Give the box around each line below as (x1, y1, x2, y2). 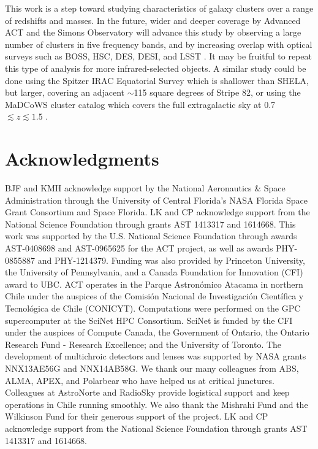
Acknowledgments (5, 146, 159, 171)
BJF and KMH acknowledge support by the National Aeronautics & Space (5, 182, 286, 194)
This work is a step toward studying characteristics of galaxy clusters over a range (5, 2, 314, 14)
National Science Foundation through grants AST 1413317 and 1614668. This (5, 217, 296, 230)
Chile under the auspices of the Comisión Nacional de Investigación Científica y (5, 290, 304, 302)
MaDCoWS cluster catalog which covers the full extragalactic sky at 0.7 (5, 98, 276, 110)
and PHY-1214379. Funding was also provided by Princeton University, (37, 253, 305, 266)
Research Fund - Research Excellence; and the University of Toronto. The (5, 337, 282, 350)
